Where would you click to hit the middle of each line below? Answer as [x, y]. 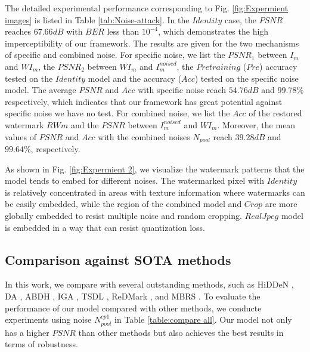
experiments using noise [48, 319]
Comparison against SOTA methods [118, 259]
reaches [18, 31]
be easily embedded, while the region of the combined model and [123, 204]
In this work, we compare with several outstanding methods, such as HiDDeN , [149, 284]
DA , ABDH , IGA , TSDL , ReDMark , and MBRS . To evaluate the [133, 296]
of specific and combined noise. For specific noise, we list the [115, 55]
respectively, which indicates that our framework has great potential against [144, 101]
